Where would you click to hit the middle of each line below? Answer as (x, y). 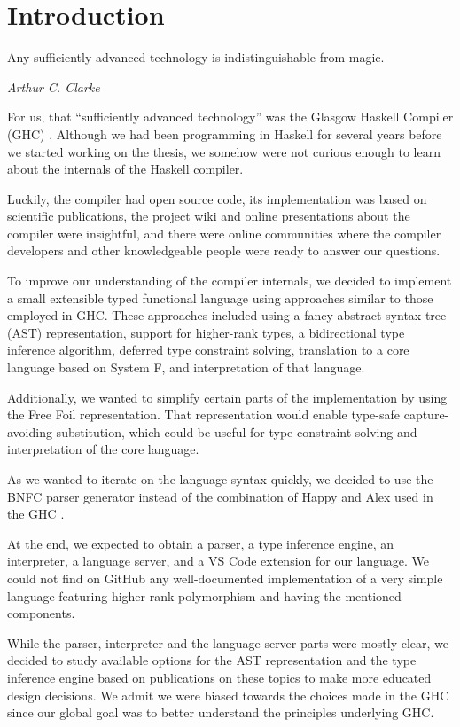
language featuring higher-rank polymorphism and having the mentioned (204, 595)
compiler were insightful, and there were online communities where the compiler (224, 233)
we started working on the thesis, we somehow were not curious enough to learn (224, 151)
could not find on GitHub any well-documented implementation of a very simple (225, 578)
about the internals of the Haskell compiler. (125, 169)
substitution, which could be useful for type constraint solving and (237, 431)
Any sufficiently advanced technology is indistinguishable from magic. (196, 57)
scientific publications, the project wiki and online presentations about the (209, 216)
